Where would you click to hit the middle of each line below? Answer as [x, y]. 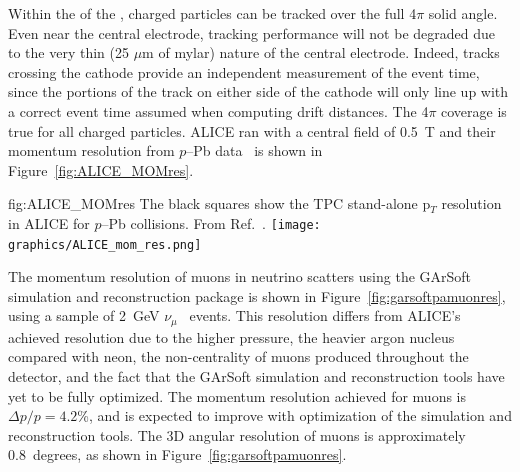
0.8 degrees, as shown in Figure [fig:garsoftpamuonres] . [177, 454]
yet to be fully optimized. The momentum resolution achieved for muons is [237, 395]
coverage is [474, 110]
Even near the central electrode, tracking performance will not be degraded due [251, 32]
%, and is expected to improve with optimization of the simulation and [294, 415]
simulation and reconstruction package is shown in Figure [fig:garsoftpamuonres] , [257, 295]
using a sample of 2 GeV [84, 315]
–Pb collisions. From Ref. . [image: [211, 222]
